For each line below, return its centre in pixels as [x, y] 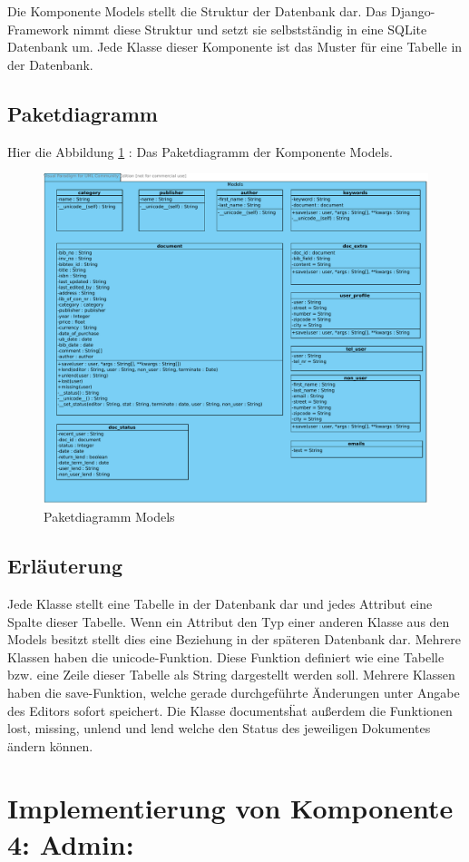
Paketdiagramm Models [109, 517]
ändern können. [50, 745]
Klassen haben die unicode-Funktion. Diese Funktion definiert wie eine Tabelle [226, 656]
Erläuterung [65, 566]
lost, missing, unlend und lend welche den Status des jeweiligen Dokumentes [219, 728]
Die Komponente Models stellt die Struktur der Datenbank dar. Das [197, 11]
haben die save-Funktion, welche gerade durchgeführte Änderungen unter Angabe [234, 692]
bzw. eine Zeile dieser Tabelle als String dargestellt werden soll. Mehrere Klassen [231, 675]
